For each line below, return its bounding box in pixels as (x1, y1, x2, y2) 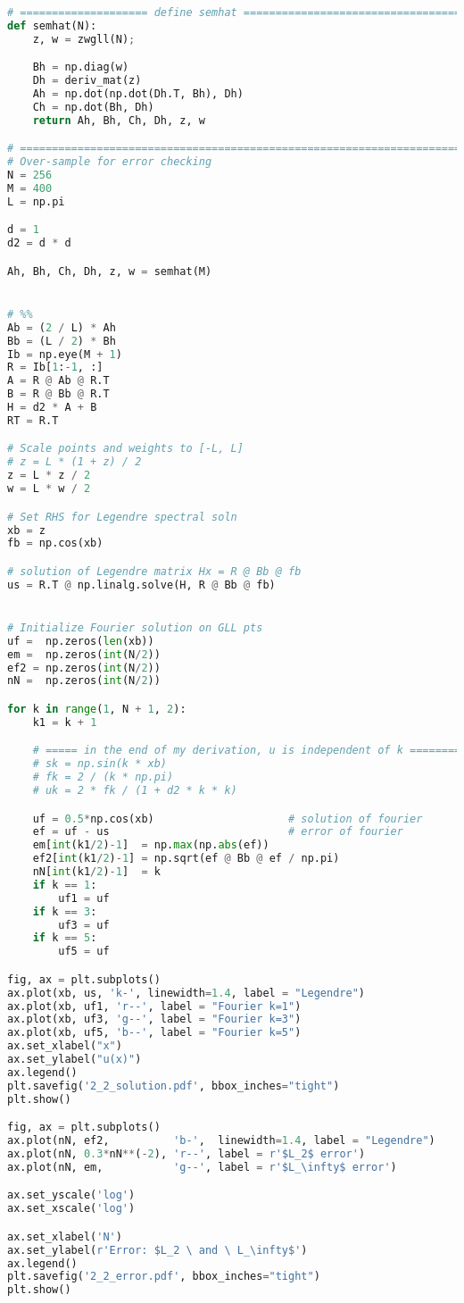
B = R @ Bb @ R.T (7, 388, 110, 401)
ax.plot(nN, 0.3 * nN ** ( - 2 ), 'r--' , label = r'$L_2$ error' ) (7, 1148, 366, 1160)
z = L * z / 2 (7, 469, 91, 482)
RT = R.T (7, 413, 59, 427)
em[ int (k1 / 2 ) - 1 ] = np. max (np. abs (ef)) (32, 839, 269, 852)
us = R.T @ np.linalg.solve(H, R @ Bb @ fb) (7, 578, 276, 591)
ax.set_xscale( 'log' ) (7, 1202, 136, 1215)
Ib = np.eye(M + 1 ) (7, 347, 122, 361)
